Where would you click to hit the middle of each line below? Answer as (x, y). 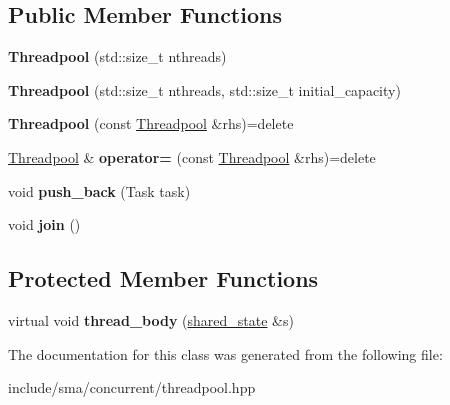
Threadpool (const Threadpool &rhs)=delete (151, 123)
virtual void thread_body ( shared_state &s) (151, 319)
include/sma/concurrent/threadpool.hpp (132, 387)
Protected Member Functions (163, 278)
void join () (44, 224)
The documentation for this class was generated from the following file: (225, 353)
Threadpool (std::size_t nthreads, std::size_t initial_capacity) (204, 89)
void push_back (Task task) (99, 190)
